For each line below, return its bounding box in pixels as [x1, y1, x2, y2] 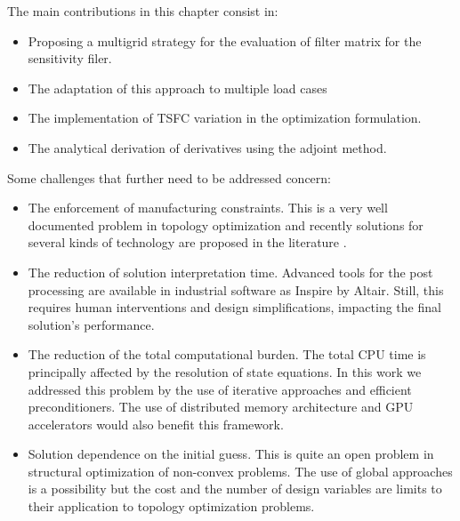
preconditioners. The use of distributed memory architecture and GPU [28, 397, 414, 416]
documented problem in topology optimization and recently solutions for [28, 215, 424, 234]
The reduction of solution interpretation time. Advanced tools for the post [28, 262, 433, 281]
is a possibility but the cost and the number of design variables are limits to [28, 479, 442, 498]
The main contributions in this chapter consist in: [7, 2, 278, 20]
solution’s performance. [28, 315, 155, 333]
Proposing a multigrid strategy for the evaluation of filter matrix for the [28, 31, 422, 50]
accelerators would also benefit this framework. [28, 414, 284, 433]
